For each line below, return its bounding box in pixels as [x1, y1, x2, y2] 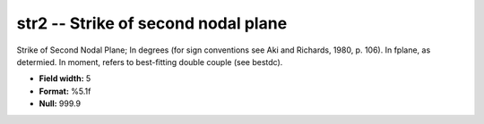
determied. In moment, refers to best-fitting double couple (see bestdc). [16, 56, 283, 67]
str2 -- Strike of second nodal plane [16, 13, 288, 33]
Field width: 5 [39, 73, 91, 84]
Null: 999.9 [39, 98, 81, 109]
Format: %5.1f [39, 86, 91, 96]
